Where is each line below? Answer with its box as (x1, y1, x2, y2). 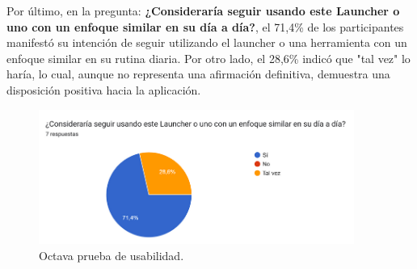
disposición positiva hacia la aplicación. (6, 81, 201, 98)
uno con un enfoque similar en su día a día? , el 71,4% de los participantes (6, 18, 404, 35)
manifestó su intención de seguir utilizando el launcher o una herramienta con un (6, 34, 407, 51)
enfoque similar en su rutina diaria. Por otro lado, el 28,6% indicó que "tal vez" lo (6, 49, 411, 66)
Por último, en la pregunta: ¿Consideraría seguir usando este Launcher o (6, 2, 400, 19)
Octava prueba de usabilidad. (39, 246, 184, 263)
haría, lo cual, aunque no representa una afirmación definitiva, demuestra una (6, 65, 390, 82)
